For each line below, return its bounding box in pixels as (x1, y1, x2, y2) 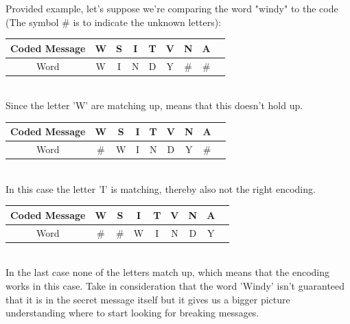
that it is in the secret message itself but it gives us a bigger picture (5, 292, 290, 306)
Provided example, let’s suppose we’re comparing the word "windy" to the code (5, 1, 338, 15)
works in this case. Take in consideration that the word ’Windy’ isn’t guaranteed (5, 279, 345, 293)
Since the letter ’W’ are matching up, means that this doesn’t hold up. (5, 98, 303, 113)
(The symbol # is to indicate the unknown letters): (5, 14, 222, 29)
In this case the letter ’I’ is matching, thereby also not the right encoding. (5, 181, 316, 196)
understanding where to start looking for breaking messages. (5, 305, 259, 320)
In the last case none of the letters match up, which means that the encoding (5, 265, 330, 279)
